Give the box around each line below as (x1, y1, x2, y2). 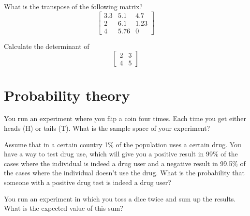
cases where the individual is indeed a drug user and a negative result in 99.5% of (4, 158, 246, 168)
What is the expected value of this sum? (4, 203, 123, 213)
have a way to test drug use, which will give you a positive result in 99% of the (4, 149, 238, 159)
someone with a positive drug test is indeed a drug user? (4, 177, 171, 187)
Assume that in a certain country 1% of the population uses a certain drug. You (4, 139, 241, 149)
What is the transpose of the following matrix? (4, 1, 143, 11)
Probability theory (4, 85, 130, 105)
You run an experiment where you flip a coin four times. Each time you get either (4, 113, 246, 123)
